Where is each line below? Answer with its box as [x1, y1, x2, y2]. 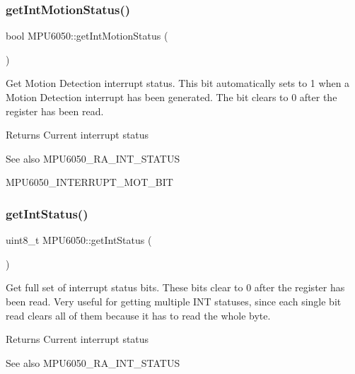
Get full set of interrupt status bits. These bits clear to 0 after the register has [6, 280, 345, 295]
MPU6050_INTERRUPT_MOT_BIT [6, 175, 173, 189]
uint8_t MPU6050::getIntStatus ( [6, 233, 152, 247]
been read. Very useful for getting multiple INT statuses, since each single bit [6, 293, 342, 308]
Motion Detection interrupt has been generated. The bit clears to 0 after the [6, 90, 337, 104]
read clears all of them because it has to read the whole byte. [6, 308, 271, 322]
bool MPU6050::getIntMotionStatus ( [6, 28, 168, 43]
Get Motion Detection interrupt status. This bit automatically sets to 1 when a [6, 76, 350, 90]
